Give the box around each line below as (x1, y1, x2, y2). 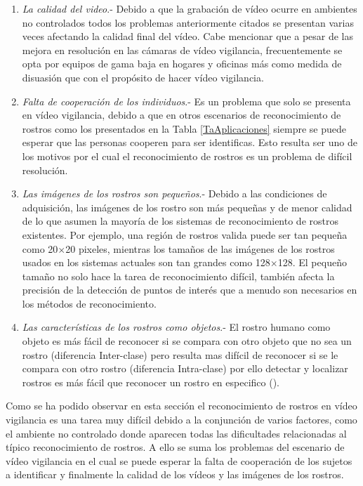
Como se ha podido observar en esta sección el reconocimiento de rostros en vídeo (6, 398, 357, 413)
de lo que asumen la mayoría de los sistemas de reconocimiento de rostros (22, 214, 338, 228)
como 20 (22, 241, 58, 256)
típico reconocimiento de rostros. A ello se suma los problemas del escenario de (6, 440, 345, 454)
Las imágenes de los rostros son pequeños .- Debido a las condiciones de (22, 186, 327, 201)
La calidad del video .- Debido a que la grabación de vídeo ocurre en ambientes (22, 1, 357, 15)
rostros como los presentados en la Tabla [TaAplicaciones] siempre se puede (22, 121, 346, 136)
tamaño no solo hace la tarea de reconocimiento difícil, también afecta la (22, 268, 335, 283)
